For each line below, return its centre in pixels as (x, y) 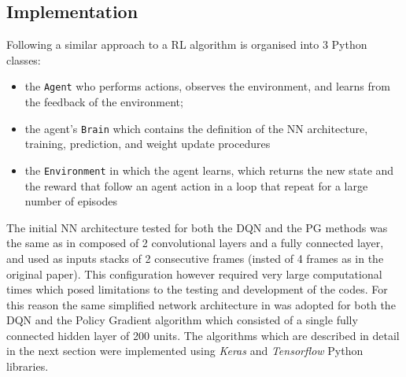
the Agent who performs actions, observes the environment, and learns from (207, 86)
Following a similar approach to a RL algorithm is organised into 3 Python (187, 44)
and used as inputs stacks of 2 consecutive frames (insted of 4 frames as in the (195, 258)
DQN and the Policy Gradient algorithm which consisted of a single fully (182, 320)
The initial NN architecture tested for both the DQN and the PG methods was (197, 227)
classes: (24, 59)
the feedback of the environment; (104, 102)
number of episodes (71, 201)
